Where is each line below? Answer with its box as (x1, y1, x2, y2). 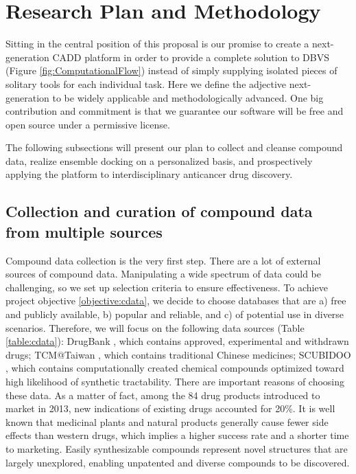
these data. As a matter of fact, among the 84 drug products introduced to (5, 387, 320, 402)
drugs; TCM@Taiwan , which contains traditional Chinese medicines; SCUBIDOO (5, 347, 351, 361)
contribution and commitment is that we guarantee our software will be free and (5, 104, 344, 118)
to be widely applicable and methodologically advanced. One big (52, 90, 324, 104)
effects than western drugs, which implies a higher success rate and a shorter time (5, 428, 349, 442)
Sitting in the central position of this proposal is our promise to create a (5, 36, 309, 51)
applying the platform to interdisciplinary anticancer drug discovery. (5, 167, 293, 181)
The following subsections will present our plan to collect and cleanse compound (5, 140, 343, 155)
